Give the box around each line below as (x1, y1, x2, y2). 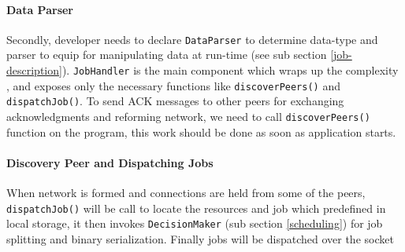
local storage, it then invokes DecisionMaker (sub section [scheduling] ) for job (6, 215, 383, 232)
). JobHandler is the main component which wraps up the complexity (61, 62, 399, 79)
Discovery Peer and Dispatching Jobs (6, 154, 214, 170)
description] (6, 62, 62, 79)
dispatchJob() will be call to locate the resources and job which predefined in (6, 199, 386, 216)
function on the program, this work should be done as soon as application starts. (6, 123, 396, 140)
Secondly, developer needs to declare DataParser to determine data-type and (6, 31, 378, 47)
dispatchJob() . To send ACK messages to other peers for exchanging (6, 93, 344, 109)
